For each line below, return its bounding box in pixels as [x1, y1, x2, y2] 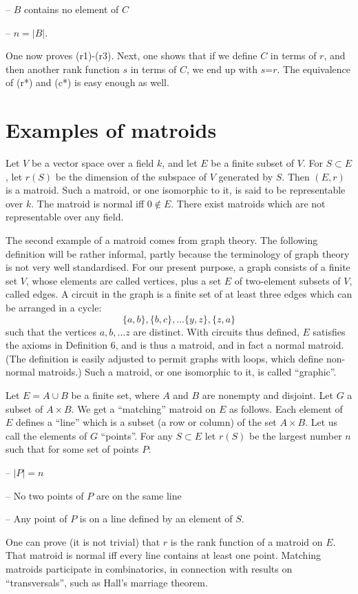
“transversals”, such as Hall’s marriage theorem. [6, 575, 208, 589]
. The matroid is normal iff [31, 196, 145, 210]
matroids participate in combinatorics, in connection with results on [6, 561, 293, 575]
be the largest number [249, 428, 342, 442]
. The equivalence [277, 61, 351, 76]
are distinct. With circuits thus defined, [133, 324, 299, 338]
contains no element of [23, 2, 119, 16]
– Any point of [6, 511, 67, 526]
